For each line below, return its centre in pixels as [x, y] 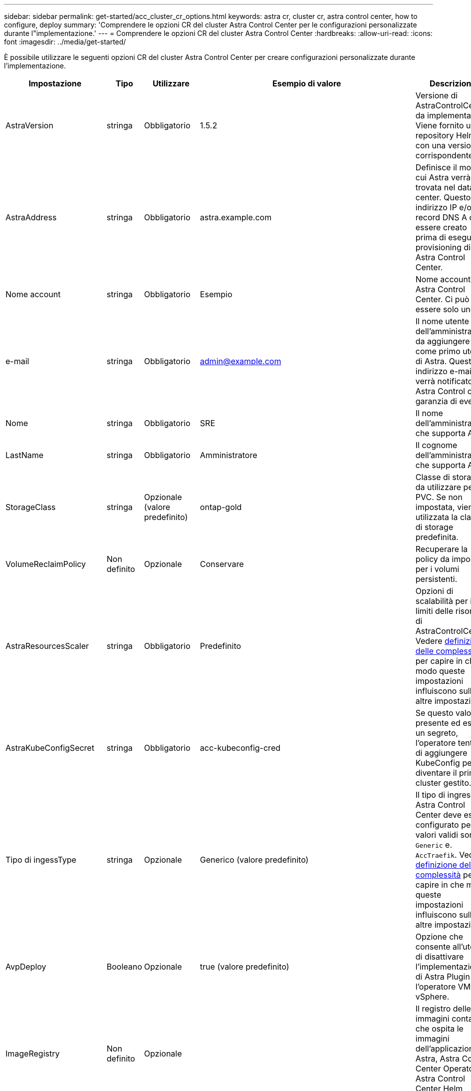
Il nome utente [442, 321]
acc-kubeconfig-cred [240, 748]
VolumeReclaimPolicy [46, 564]
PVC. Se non [439, 497]
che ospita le [439, 1029]
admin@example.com [240, 361]
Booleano [124, 967]
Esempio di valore [307, 83]
